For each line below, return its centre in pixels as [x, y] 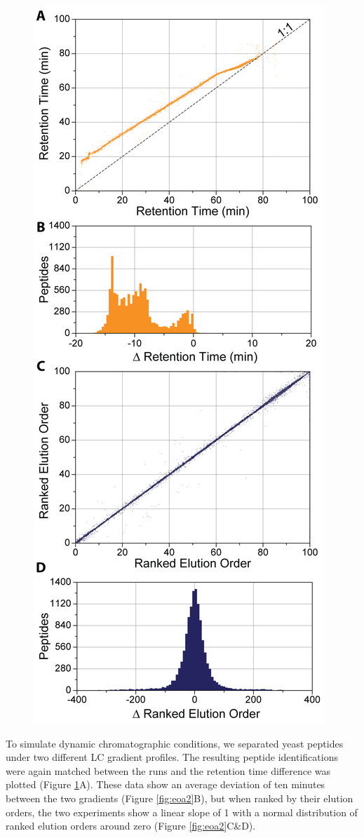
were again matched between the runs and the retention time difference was [168, 770]
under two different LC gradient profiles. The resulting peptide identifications [172, 757]
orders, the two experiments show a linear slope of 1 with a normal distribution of [182, 812]
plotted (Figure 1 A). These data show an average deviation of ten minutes [166, 784]
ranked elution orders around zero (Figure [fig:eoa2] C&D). [131, 826]
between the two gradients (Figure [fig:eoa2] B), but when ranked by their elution [180, 798]
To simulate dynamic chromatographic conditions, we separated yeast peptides [175, 743]
